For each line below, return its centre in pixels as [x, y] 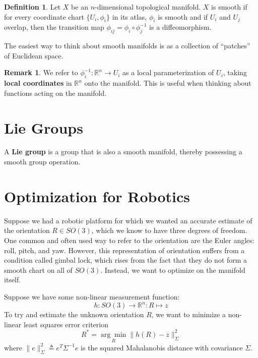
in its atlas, [130, 16]
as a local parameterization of [168, 72]
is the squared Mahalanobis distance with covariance [162, 347]
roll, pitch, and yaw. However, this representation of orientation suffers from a [124, 250]
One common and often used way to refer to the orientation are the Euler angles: [129, 240]
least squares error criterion [66, 324]
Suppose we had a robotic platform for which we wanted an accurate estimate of [128, 220]
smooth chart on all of [38, 270]
